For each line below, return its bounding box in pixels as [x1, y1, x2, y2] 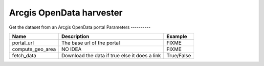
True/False [166, 52, 191, 59]
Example [166, 33, 187, 40]
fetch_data [12, 52, 37, 59]
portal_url [12, 39, 34, 46]
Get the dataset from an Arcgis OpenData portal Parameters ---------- [9, 24, 151, 30]
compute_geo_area [12, 46, 56, 52]
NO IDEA [61, 46, 82, 52]
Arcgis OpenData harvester [9, 7, 123, 18]
